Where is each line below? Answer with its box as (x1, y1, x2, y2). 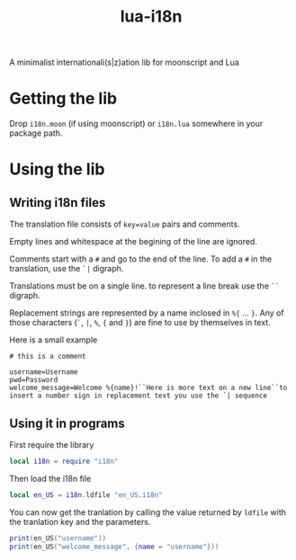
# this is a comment (9, 352, 87, 361)
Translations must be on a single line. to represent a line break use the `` (9, 280, 280, 291)
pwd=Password (9, 376, 58, 385)
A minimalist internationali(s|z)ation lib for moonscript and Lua (9, 57, 240, 68)
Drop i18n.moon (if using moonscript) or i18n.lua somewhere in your (9, 119, 264, 129)
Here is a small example (9, 334, 98, 345)
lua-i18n (120, 6, 183, 27)
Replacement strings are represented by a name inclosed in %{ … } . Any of (9, 307, 285, 318)
